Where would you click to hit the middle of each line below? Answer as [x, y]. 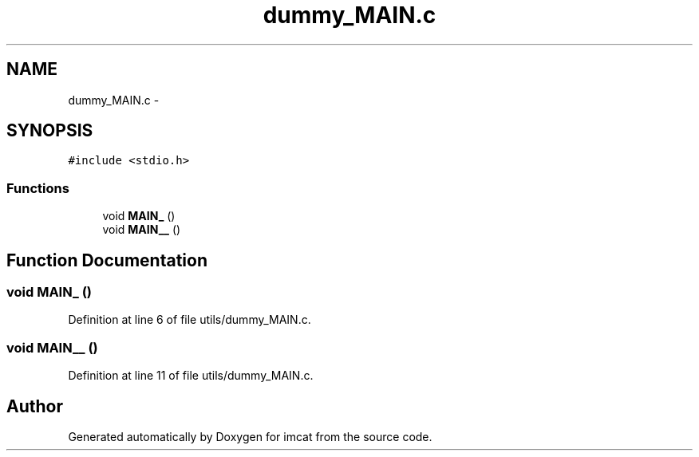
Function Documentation [107, 260]
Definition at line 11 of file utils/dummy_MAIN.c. [191, 376]
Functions [38, 188]
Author [35, 406]
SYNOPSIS [50, 131]
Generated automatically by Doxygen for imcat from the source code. [250, 437]
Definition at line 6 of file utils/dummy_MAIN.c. [190, 320]
